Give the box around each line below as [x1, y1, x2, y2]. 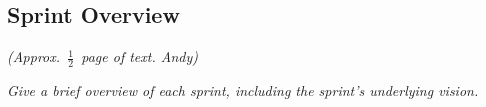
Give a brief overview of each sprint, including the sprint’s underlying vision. [7, 80, 479, 101]
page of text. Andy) [81, 46, 198, 67]
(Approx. [7, 46, 61, 67]
